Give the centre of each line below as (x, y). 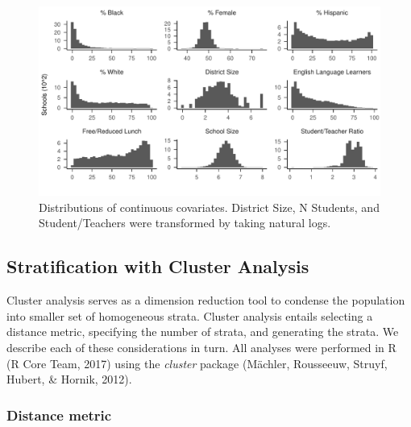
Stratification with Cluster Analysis (158, 266)
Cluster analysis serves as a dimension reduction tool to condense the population (206, 300)
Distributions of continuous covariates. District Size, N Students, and (209, 207)
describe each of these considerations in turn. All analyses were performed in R (201, 347)
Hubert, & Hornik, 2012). (69, 379)
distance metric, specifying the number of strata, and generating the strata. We (203, 332)
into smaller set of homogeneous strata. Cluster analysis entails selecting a (190, 315)
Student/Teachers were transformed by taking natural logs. (185, 223)
